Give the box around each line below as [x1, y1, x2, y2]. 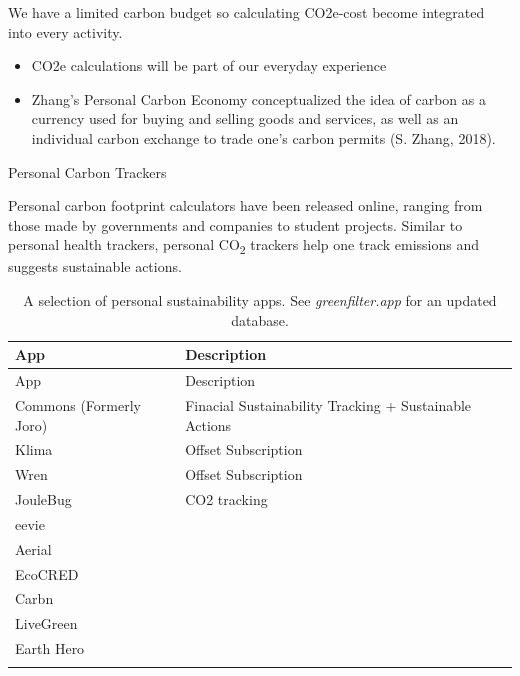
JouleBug [15, 489, 72, 510]
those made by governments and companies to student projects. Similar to [8, 214, 463, 235]
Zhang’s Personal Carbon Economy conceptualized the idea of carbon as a [31, 88, 486, 109]
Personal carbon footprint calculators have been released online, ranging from [8, 195, 483, 216]
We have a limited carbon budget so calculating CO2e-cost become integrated [8, 2, 485, 22]
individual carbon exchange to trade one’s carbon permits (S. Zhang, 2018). [31, 127, 496, 148]
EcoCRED [15, 563, 79, 584]
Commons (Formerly [15, 394, 141, 415]
